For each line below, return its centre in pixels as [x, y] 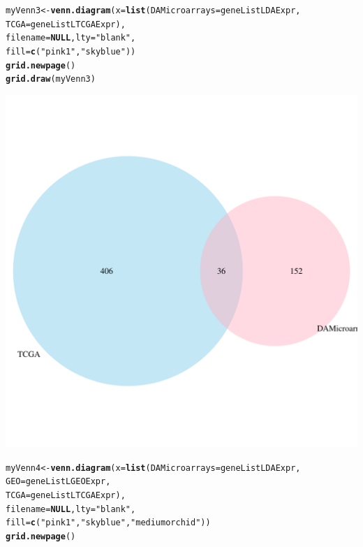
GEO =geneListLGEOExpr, [58, 482]
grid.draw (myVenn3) [51, 79]
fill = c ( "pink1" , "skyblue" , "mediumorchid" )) [108, 523]
